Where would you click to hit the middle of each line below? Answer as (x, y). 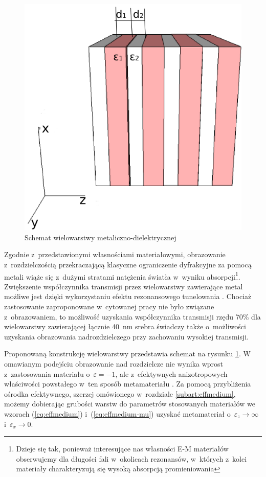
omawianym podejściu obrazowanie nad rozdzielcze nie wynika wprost (114, 363)
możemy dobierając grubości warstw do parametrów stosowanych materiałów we (130, 404)
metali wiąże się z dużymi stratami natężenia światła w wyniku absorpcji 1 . (122, 276)
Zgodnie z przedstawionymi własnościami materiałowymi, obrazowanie (115, 254)
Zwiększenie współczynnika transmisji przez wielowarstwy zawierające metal (124, 286)
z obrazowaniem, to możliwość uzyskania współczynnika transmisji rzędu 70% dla (132, 316)
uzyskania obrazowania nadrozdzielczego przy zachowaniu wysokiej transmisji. (127, 336)
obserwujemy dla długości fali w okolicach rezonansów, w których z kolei (131, 458)
